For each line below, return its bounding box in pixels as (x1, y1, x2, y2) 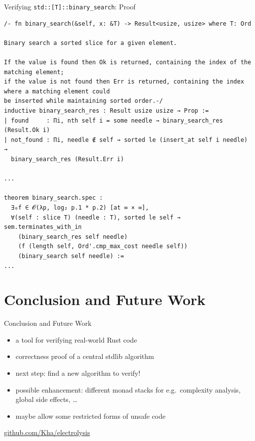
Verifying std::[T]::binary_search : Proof (4, 1, 136, 11)
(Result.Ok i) (4, 127, 50, 134)
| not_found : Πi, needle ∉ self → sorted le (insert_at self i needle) (4, 136, 248, 143)
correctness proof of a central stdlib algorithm (15, 351, 154, 361)
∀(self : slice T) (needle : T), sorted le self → (11, 214, 181, 221)
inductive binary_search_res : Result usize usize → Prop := (4, 107, 209, 114)
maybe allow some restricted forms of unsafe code (15, 410, 166, 421)
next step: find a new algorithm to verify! (15, 368, 141, 378)
